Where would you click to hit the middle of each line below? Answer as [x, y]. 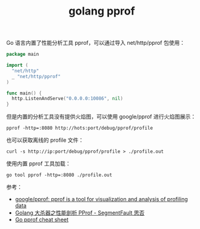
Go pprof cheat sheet [42, 220]
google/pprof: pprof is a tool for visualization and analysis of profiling [101, 199]
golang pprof [102, 11]
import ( [17, 65]
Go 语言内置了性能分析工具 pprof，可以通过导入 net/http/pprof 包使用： [96, 43]
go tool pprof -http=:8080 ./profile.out [59, 175]
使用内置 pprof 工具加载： [38, 164]
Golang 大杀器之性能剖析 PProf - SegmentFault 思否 [80, 213]
